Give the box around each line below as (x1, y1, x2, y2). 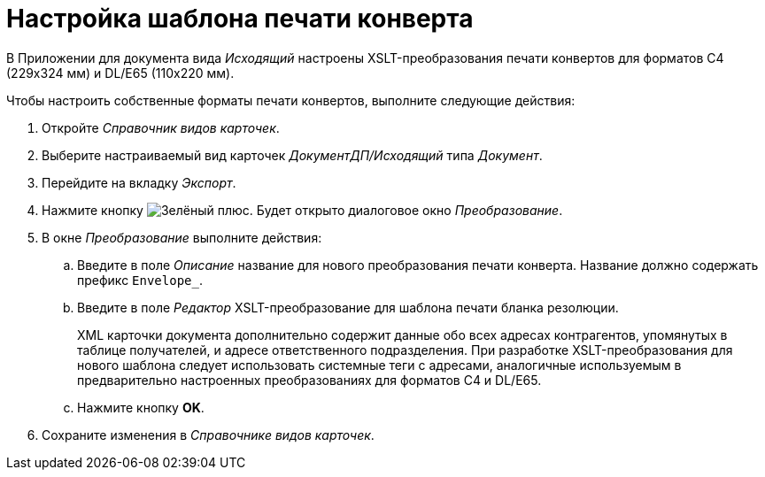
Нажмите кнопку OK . (77, 399, 205, 415)
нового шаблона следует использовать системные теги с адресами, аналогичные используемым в (77, 357, 682, 373)
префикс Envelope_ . (77, 272, 203, 288)
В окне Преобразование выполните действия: (42, 229, 322, 245)
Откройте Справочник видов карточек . (42, 119, 280, 135)
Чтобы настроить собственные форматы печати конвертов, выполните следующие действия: (6, 92, 576, 108)
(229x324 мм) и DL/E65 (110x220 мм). (6, 65, 235, 81)
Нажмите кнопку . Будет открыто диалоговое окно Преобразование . (42, 202, 563, 218)
